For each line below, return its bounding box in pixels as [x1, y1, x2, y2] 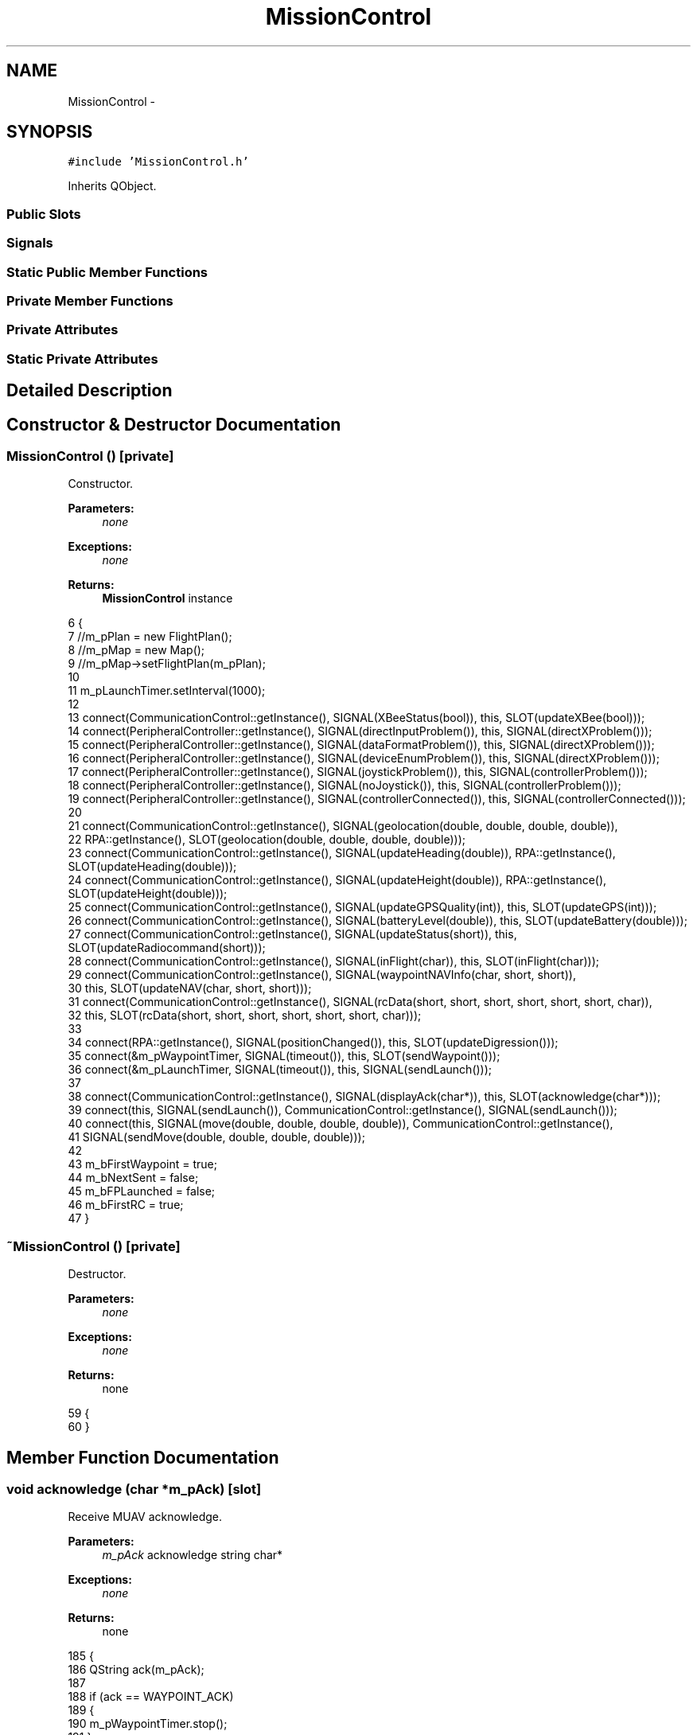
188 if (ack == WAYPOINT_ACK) [68, 1690, 234, 1704]
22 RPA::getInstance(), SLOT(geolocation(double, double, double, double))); [68, 832, 465, 847]
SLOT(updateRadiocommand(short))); [68, 941, 266, 955]
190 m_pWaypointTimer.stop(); [68, 1717, 228, 1731]
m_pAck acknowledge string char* [102, 1548, 283, 1562]
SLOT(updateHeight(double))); [68, 887, 228, 901]
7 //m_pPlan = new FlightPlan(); [68, 630, 232, 644]
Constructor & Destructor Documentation [6, 414, 341, 435]
